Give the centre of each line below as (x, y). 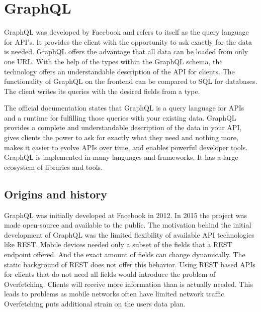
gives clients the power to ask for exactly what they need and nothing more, (121, 137)
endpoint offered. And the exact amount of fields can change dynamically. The (125, 254)
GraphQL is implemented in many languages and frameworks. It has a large (121, 157)
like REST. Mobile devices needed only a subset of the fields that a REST (118, 244)
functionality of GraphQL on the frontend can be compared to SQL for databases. (131, 81)
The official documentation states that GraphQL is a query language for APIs (124, 108)
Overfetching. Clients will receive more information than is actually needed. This (128, 284)
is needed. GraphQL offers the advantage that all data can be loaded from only (126, 51)
